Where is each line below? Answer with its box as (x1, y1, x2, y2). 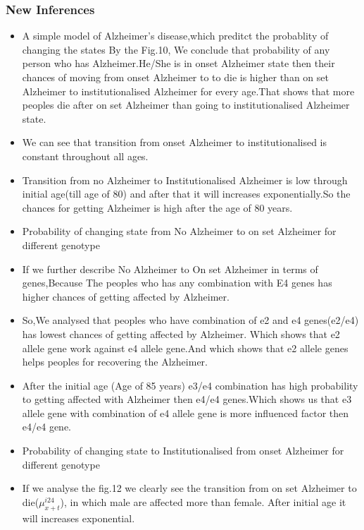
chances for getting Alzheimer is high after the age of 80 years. (22, 200, 293, 215)
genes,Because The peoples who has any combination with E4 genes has (22, 275, 332, 290)
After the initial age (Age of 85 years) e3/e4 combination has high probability (22, 378, 358, 392)
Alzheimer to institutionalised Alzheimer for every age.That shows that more (22, 83, 355, 98)
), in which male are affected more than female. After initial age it (60, 494, 346, 509)
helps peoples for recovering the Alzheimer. (22, 354, 208, 369)
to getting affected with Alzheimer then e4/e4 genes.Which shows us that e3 (22, 392, 352, 406)
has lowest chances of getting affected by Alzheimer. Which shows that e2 (22, 326, 340, 341)
